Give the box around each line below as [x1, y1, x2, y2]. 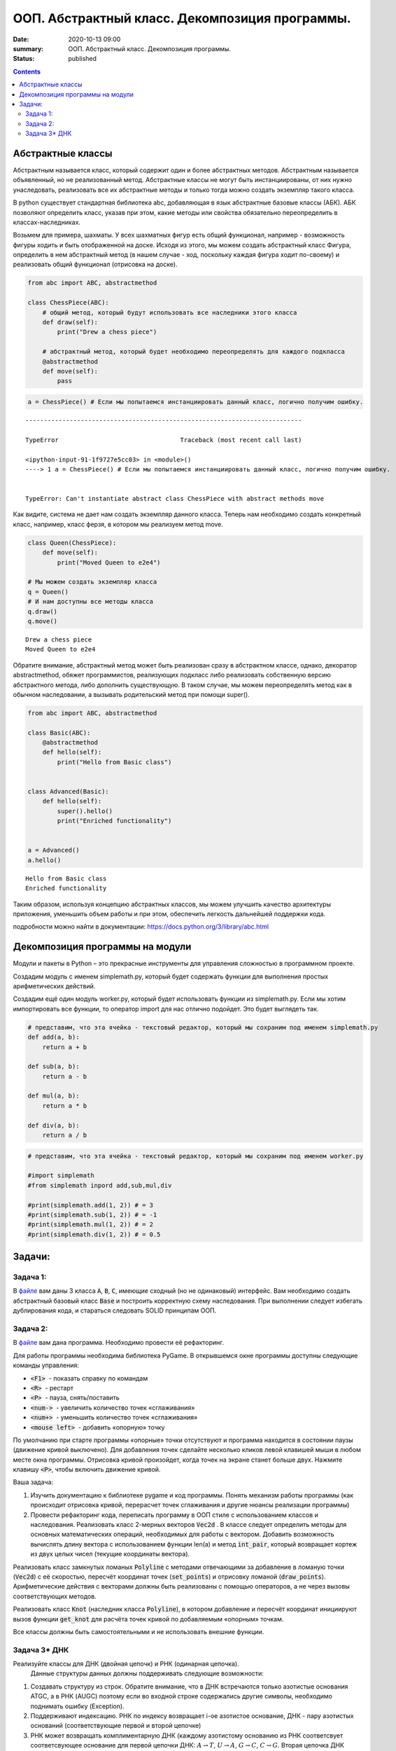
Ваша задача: [13, 1478, 54, 1486]
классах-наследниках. [13, 218, 80, 226]
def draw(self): [42, 319, 98, 326]
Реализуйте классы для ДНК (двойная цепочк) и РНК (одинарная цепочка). [13, 1660, 239, 1668]
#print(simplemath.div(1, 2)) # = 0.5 [27, 1230, 161, 1238]
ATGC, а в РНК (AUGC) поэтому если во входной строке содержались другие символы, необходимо [30, 1692, 332, 1701]
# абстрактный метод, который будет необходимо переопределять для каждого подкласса [42, 347, 346, 356]
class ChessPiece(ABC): [27, 298, 110, 307]
